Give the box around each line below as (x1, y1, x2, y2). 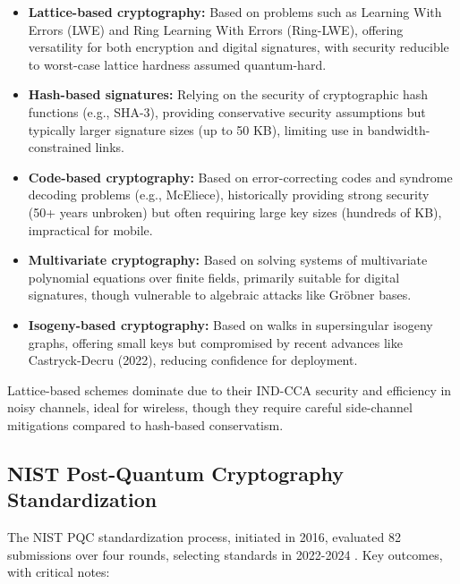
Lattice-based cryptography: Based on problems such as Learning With (28, 3, 442, 21)
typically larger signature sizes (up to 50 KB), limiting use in (28, 120, 363, 139)
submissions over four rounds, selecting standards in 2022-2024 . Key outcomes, (7, 545, 443, 563)
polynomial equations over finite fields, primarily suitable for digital (28, 267, 400, 286)
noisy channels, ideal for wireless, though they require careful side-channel (7, 398, 413, 417)
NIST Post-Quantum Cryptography (7, 459, 344, 487)
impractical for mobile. (28, 220, 153, 239)
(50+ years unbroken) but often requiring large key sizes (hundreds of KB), (28, 202, 442, 221)
